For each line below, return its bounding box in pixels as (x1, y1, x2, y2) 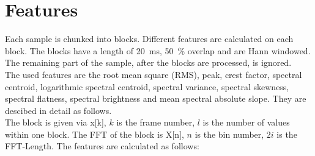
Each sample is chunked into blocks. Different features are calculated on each (5, 32, 294, 45)
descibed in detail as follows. (5, 104, 112, 116)
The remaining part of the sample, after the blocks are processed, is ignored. (5, 56, 292, 69)
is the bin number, (195, 127, 264, 140)
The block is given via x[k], (5, 116, 106, 129)
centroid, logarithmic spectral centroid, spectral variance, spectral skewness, (5, 80, 289, 93)
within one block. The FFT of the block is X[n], (5, 127, 184, 140)
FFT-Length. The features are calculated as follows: (5, 140, 199, 152)
